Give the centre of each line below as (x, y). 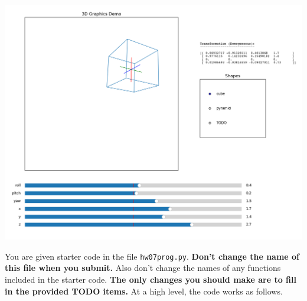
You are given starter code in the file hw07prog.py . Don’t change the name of (152, 256)
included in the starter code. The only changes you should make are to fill (151, 279)
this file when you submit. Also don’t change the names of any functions (143, 268)
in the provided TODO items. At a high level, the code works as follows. (144, 291)
